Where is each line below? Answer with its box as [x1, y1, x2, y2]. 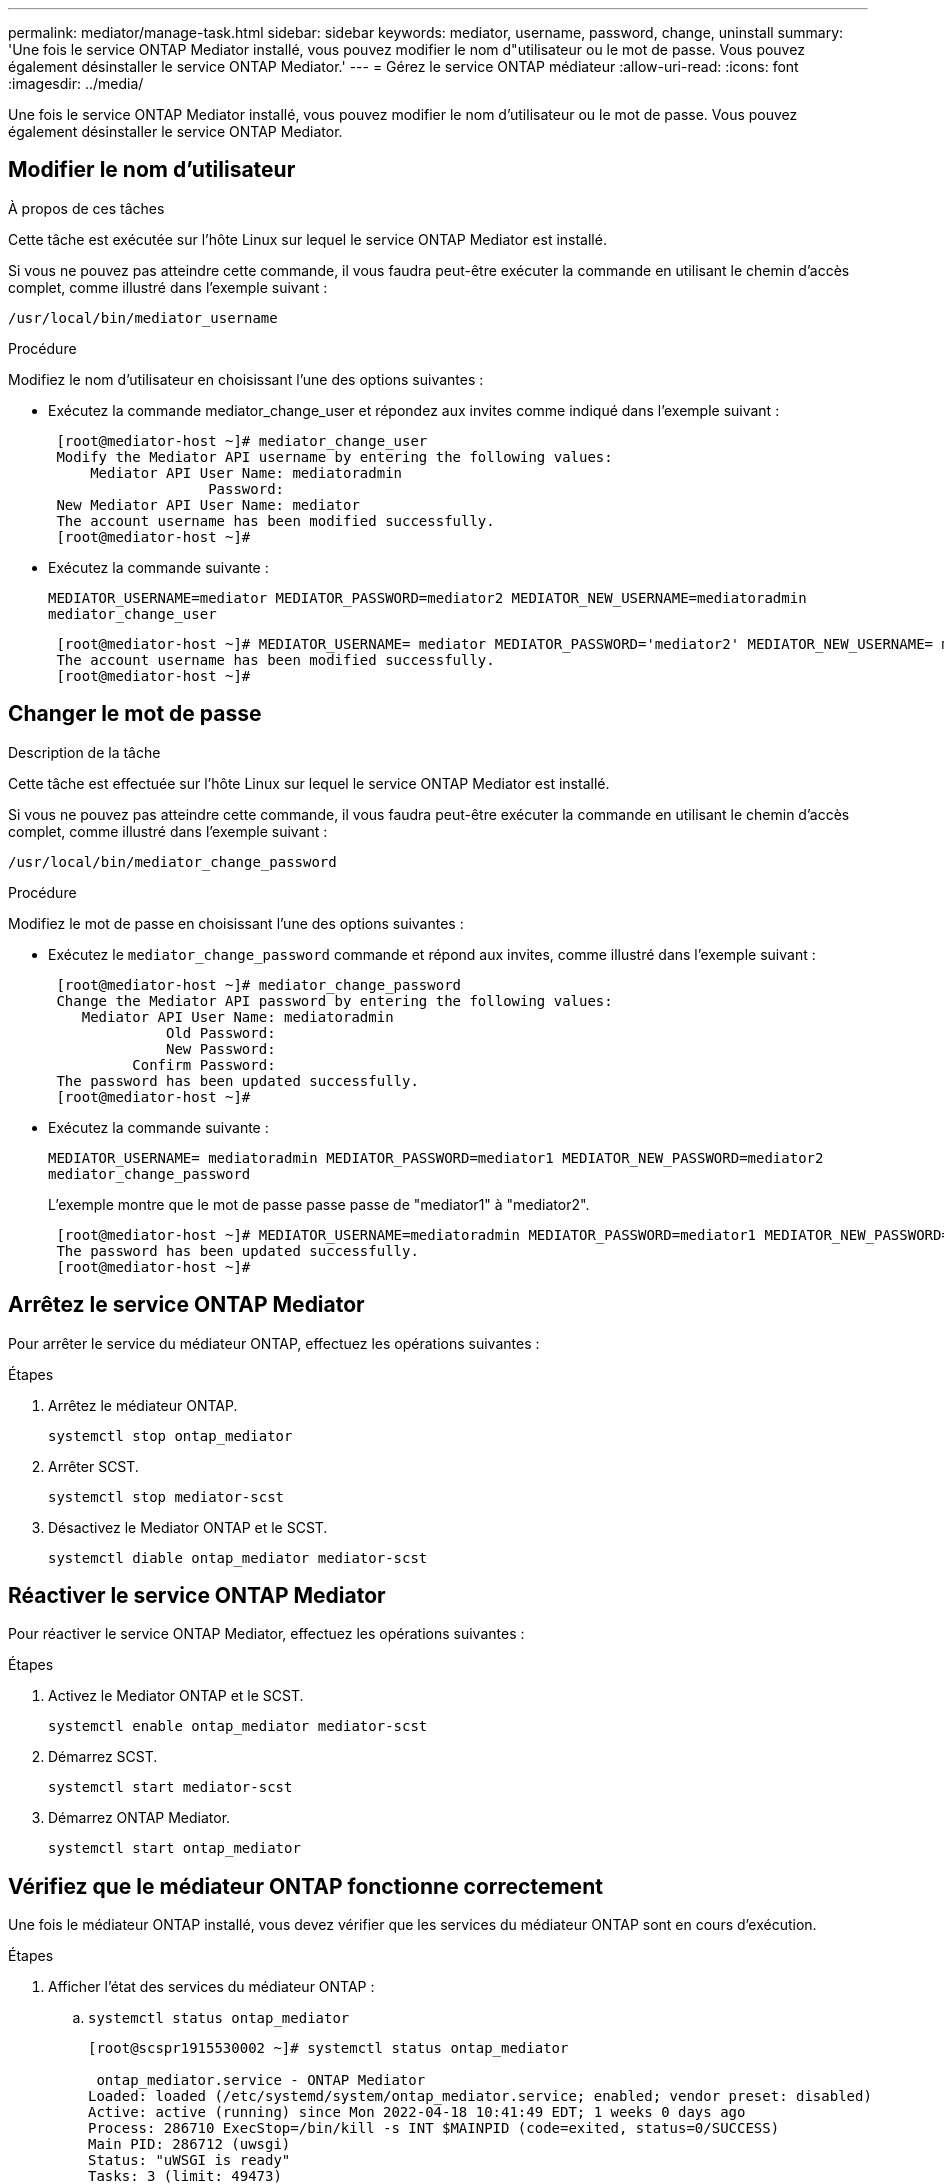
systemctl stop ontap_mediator [48, 1427, 293, 1444]
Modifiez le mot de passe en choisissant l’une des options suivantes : [8, 914, 464, 932]
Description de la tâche [8, 743, 161, 761]
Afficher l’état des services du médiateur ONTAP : [48, 1978, 375, 1996]
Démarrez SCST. [48, 1748, 158, 1766]
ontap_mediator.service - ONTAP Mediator [96, 2072, 426, 2089]
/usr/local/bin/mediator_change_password [8, 853, 337, 870]
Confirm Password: [132, 1056, 276, 1073]
